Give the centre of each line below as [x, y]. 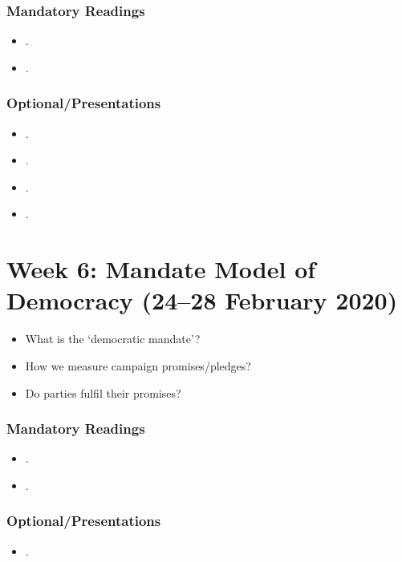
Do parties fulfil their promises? [103, 392]
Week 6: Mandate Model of [161, 269]
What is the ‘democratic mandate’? [113, 339]
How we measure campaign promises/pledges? [138, 365]
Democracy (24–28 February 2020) [202, 300]
